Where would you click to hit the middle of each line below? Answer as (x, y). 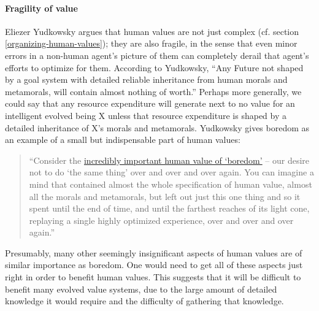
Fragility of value (41, 8)
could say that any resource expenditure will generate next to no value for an (150, 103)
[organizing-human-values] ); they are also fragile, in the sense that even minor (151, 43)
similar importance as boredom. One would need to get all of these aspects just (154, 265)
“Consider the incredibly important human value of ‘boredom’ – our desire (169, 160)
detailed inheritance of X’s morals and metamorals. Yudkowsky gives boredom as (157, 127)
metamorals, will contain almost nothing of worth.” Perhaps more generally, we (153, 91)
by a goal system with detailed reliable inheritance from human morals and (146, 79)
